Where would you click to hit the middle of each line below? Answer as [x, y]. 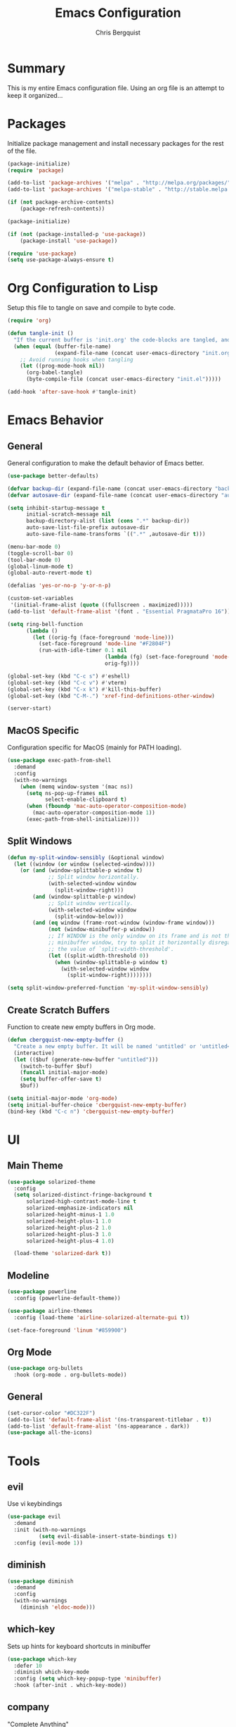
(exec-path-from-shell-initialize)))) [83, 819]
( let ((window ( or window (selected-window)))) [85, 864]
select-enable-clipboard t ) [86, 800]
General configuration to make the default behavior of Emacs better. [106, 463]
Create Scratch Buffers [59, 1010]
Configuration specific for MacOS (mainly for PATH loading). [94, 747]
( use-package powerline [42, 1292]
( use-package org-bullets [45, 1368]
